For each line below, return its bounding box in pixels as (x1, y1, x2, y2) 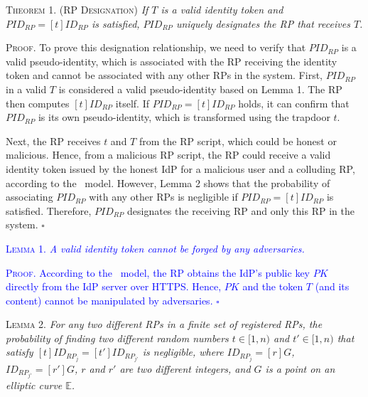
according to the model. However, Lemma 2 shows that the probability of (6, 175, 330, 190)
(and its (315, 279, 350, 294)
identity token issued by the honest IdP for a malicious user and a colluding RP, (6, 161, 355, 176)
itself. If (115, 95, 149, 110)
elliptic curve (6, 377, 63, 392)
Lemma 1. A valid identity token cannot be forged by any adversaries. (6, 240, 305, 255)
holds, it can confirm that (238, 95, 350, 110)
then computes (6, 95, 70, 110)
